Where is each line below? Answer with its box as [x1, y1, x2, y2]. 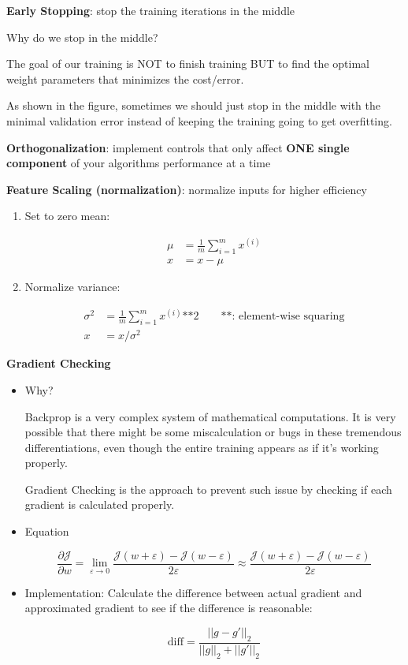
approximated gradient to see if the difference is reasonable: [24, 600, 313, 616]
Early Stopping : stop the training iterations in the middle [6, 2, 295, 18]
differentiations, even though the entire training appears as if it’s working [24, 439, 379, 455]
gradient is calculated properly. [24, 496, 175, 513]
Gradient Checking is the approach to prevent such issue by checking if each [24, 480, 392, 497]
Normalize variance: [24, 278, 121, 295]
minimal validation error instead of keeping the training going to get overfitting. [6, 112, 392, 129]
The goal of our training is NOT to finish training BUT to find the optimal [6, 55, 369, 72]
